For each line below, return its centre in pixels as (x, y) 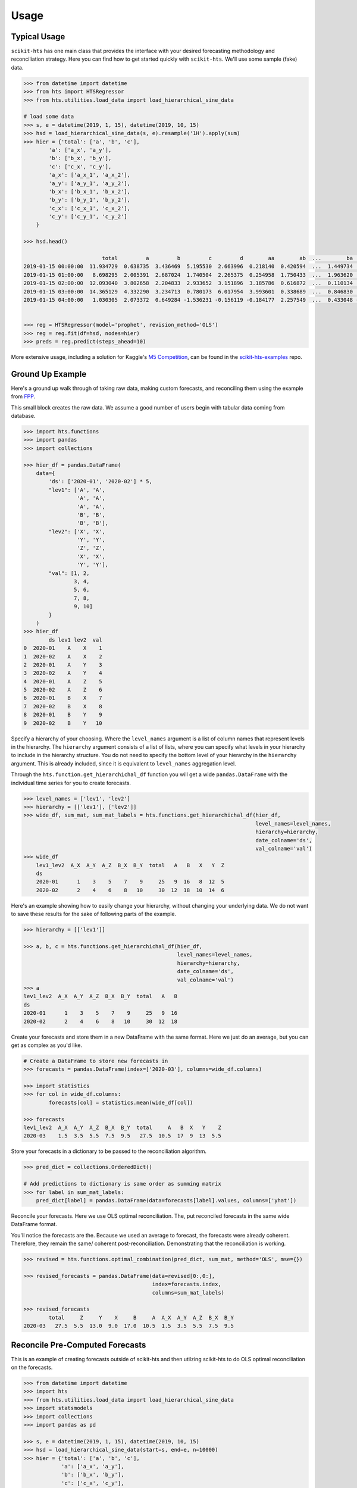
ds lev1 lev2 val (75, 640)
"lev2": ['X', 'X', (77, 532)
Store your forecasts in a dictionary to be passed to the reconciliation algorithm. (109, 1151)
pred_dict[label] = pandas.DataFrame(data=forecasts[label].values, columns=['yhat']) (166, 1200)
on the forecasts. (32, 1367)
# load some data (49, 117)
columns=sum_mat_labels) (188, 1292)
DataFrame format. (34, 1224)
